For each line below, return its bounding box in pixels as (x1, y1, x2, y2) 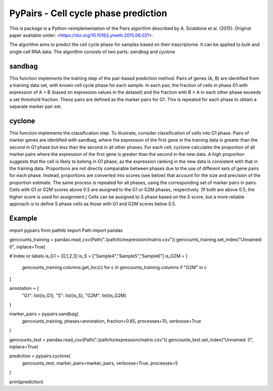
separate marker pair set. (9, 104, 62, 110)
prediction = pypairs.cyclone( (9, 353, 71, 359)
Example (9, 214, 37, 223)
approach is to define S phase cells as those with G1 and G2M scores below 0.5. (9, 201, 176, 207)
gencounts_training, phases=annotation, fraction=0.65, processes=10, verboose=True (22, 318, 202, 324)
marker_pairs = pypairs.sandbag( (9, 311, 79, 317)
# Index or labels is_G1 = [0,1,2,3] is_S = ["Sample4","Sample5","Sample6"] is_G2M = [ (9, 253, 188, 259)
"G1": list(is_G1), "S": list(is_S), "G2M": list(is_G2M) (22, 292, 126, 298)
